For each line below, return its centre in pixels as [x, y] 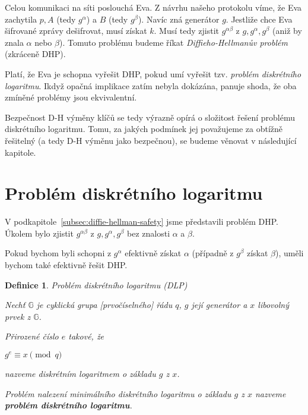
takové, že [86, 336]
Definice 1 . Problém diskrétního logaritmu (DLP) [96, 284]
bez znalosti [149, 233]
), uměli [290, 253]
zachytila [21, 19]
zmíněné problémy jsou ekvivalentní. [71, 97]
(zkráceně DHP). [35, 54]
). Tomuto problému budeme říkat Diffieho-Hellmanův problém [173, 42]
